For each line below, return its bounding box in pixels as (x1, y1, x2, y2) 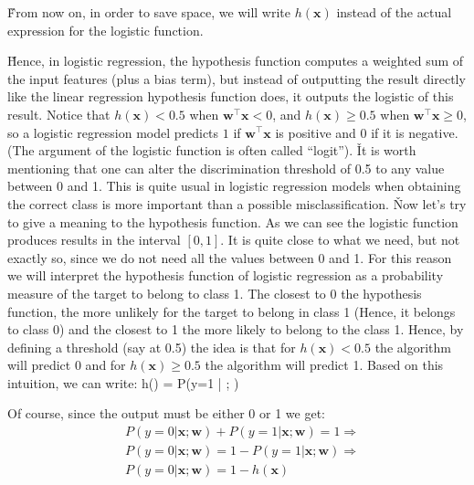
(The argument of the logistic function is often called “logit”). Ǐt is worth (7, 141, 416, 160)
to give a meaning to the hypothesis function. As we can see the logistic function (7, 212, 458, 231)
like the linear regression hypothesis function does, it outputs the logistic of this (7, 87, 454, 106)
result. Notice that (7, 104, 111, 123)
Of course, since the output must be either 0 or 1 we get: (7, 404, 325, 423)
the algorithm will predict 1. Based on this (205, 355, 444, 374)
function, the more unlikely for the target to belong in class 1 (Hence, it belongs (7, 301, 456, 321)
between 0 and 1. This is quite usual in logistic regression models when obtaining (7, 176, 461, 195)
